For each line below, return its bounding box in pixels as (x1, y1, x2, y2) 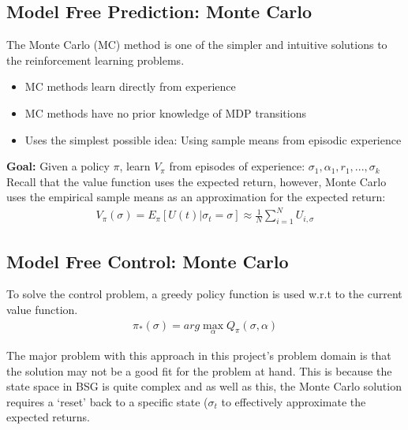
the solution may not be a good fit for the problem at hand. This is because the (6, 362, 392, 379)
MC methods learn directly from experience (24, 78, 236, 95)
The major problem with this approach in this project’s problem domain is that (6, 346, 391, 363)
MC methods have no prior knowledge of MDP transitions (24, 104, 306, 121)
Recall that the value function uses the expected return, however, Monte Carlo (6, 173, 387, 189)
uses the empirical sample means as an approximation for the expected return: (6, 189, 386, 205)
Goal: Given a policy (6, 158, 110, 174)
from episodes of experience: (169, 158, 305, 174)
